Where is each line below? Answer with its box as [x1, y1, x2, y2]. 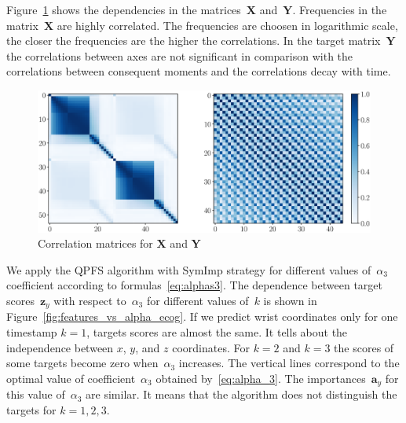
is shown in [263, 292, 317, 308]
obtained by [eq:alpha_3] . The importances [155, 370, 366, 386]
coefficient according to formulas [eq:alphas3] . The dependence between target [6, 277, 382, 293]
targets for [6, 401, 57, 417]
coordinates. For [172, 339, 250, 355]
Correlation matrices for [38, 235, 153, 252]
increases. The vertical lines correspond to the [178, 355, 400, 371]
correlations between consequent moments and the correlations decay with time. [6, 63, 391, 79]
